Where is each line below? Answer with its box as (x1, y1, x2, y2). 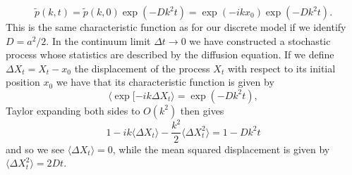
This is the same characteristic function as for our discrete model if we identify (6, 20, 346, 34)
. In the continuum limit (46, 33, 151, 48)
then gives (180, 103, 224, 117)
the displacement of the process (74, 60, 210, 75)
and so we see (6, 141, 64, 156)
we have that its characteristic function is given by (56, 74, 274, 89)
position (6, 74, 40, 89)
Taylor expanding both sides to (6, 103, 140, 117)
